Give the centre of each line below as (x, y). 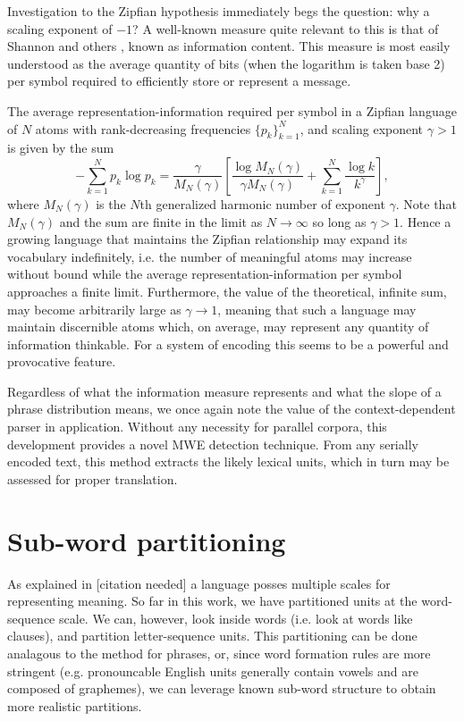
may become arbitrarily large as (94, 309)
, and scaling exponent (362, 128)
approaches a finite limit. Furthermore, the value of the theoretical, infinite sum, (227, 291)
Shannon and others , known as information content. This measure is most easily (229, 46)
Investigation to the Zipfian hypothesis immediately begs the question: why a (219, 11)
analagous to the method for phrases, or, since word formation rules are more (219, 653)
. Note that (426, 203)
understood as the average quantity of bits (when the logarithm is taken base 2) (226, 63)
